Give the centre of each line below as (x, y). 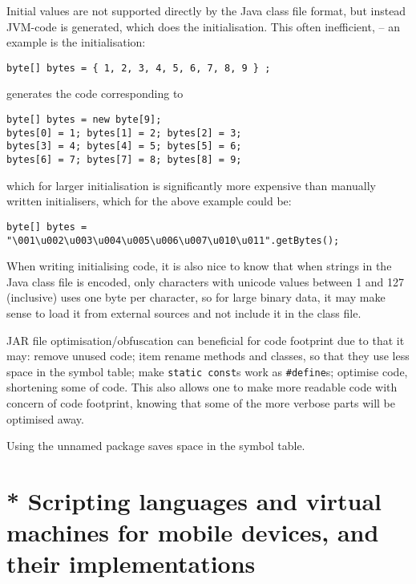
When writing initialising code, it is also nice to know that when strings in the (199, 266)
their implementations (131, 564)
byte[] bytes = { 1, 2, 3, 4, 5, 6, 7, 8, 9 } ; (139, 68)
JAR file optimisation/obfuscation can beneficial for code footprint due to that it (206, 340)
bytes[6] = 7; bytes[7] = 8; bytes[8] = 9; (124, 160)
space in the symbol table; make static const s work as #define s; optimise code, (207, 371)
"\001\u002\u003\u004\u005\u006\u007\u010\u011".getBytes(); (173, 240)
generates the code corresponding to (95, 93)
